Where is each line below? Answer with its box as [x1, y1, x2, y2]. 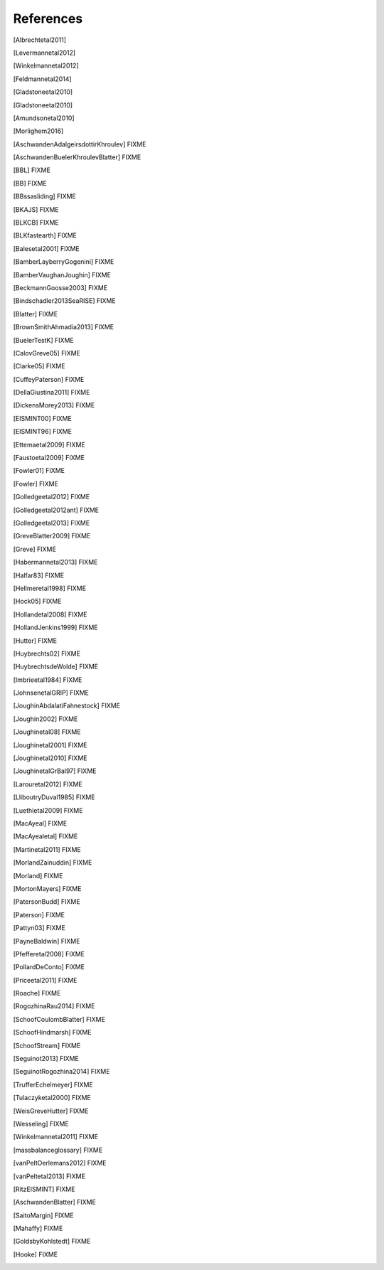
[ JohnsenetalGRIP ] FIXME [13, 688, 89, 697]
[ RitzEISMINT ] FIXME [13, 1185, 75, 1193]
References [13, 11, 83, 26]
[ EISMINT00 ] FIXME [13, 414, 73, 422]
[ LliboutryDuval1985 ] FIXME [13, 793, 95, 801]
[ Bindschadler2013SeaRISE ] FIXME [13, 297, 117, 305]
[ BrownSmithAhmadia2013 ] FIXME [13, 323, 114, 331]
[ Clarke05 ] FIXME [13, 362, 65, 370]
